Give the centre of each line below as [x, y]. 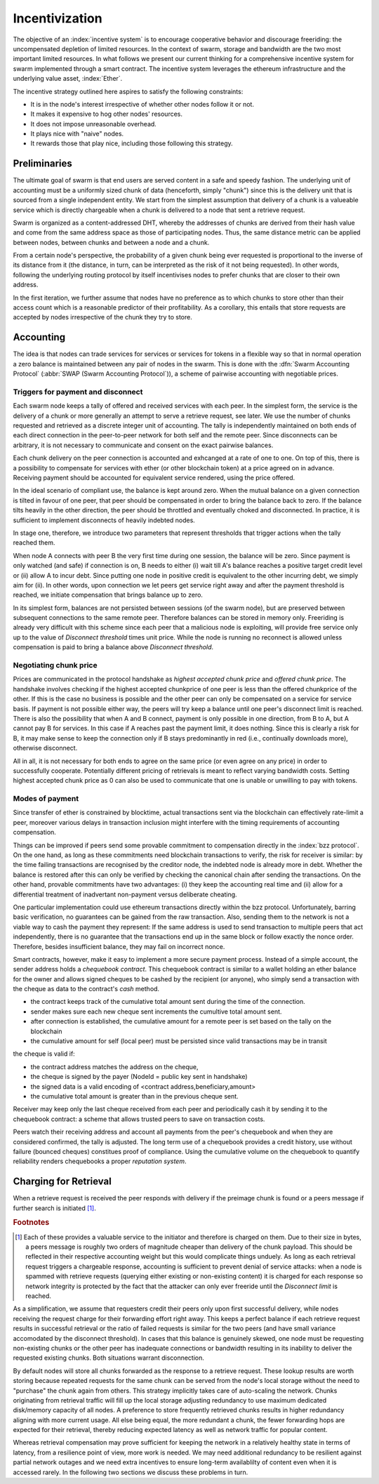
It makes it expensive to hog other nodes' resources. [106, 114]
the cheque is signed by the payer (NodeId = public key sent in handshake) [139, 1077]
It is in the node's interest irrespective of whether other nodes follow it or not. [142, 104]
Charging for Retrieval [62, 1182]
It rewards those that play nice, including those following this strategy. [132, 143]
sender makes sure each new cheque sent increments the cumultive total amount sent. [156, 1012]
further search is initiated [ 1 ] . [54, 1208]
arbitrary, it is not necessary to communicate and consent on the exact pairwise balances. [143, 445]
